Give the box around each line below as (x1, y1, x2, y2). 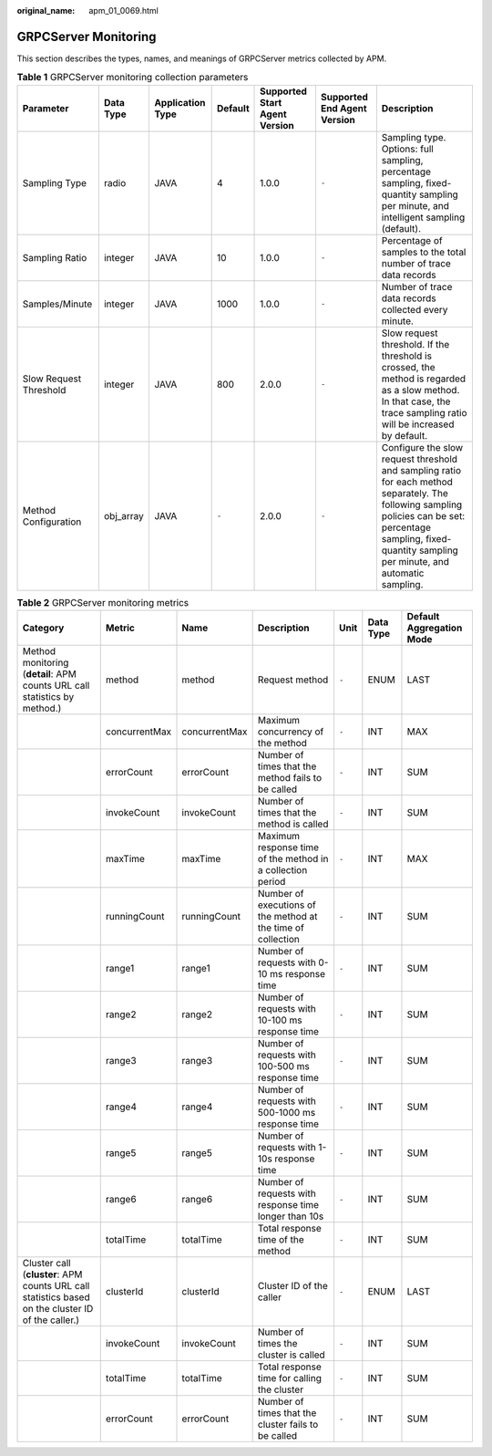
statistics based (22, 1291, 90, 1304)
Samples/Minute (22, 297, 93, 310)
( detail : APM (22, 668, 77, 681)
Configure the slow (381, 441, 464, 453)
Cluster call (22, 1257, 72, 1270)
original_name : (16, 5, 76, 16)
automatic (381, 567, 425, 579)
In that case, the (381, 395, 451, 408)
